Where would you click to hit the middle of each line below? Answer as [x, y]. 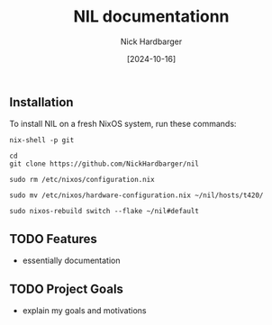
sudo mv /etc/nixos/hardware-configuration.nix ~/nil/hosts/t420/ [136, 195]
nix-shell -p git [42, 140]
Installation [41, 102]
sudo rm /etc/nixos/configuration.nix [82, 180]
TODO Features [53, 239]
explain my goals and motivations [84, 310]
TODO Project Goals [67, 289]
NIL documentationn [151, 17]
